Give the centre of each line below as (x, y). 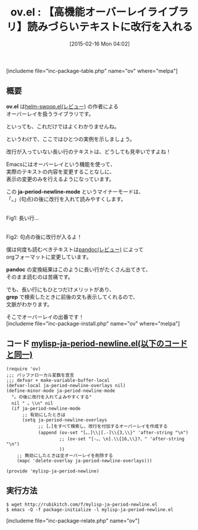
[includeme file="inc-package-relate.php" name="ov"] (73, 521)
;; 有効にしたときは (44, 415)
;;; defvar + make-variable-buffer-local (58, 380)
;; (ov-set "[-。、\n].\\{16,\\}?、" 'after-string (122, 439)
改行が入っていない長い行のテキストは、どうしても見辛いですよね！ (89, 151)
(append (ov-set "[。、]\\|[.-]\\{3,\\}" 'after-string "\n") (113, 432)
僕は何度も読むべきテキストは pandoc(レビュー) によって (75, 249)
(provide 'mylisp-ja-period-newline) (53, 471)
